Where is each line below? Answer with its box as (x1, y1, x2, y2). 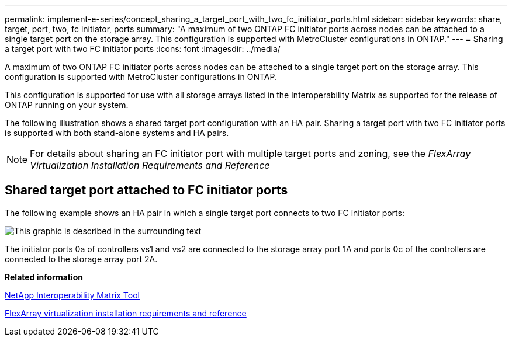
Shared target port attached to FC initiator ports (5, 183, 288, 198)
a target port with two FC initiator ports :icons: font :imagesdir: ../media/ (5, 44, 281, 54)
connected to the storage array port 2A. (5, 253, 158, 264)
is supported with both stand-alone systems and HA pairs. (5, 128, 229, 138)
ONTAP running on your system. (5, 100, 129, 110)
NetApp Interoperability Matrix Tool (5, 290, 140, 300)
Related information (5, 272, 84, 282)
